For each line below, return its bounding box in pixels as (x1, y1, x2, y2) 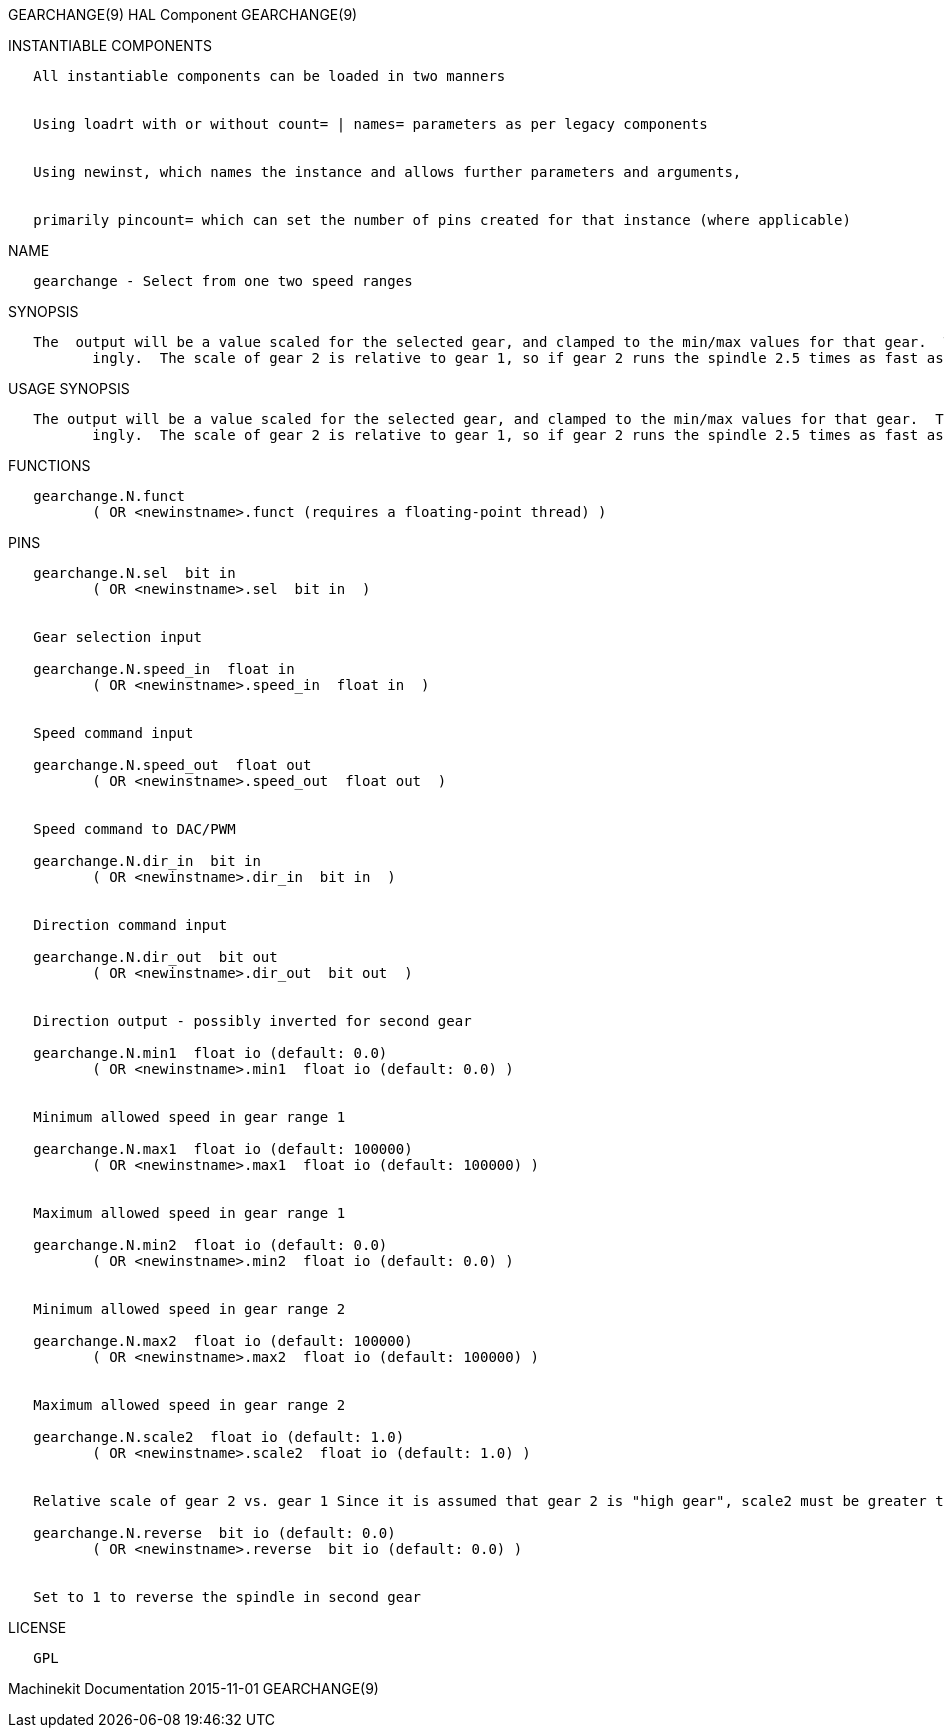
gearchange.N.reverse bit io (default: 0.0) (33, 1525, 396, 1541)
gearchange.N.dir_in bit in (33, 853, 261, 869)
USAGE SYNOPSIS (8, 380, 130, 397)
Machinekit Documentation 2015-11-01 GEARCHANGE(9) (8, 1680, 379, 1697)
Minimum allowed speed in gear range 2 (33, 1301, 346, 1317)
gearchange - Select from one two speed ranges (33, 273, 413, 289)
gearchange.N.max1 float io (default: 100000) (33, 1141, 413, 1157)
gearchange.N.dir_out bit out (33, 949, 278, 965)
